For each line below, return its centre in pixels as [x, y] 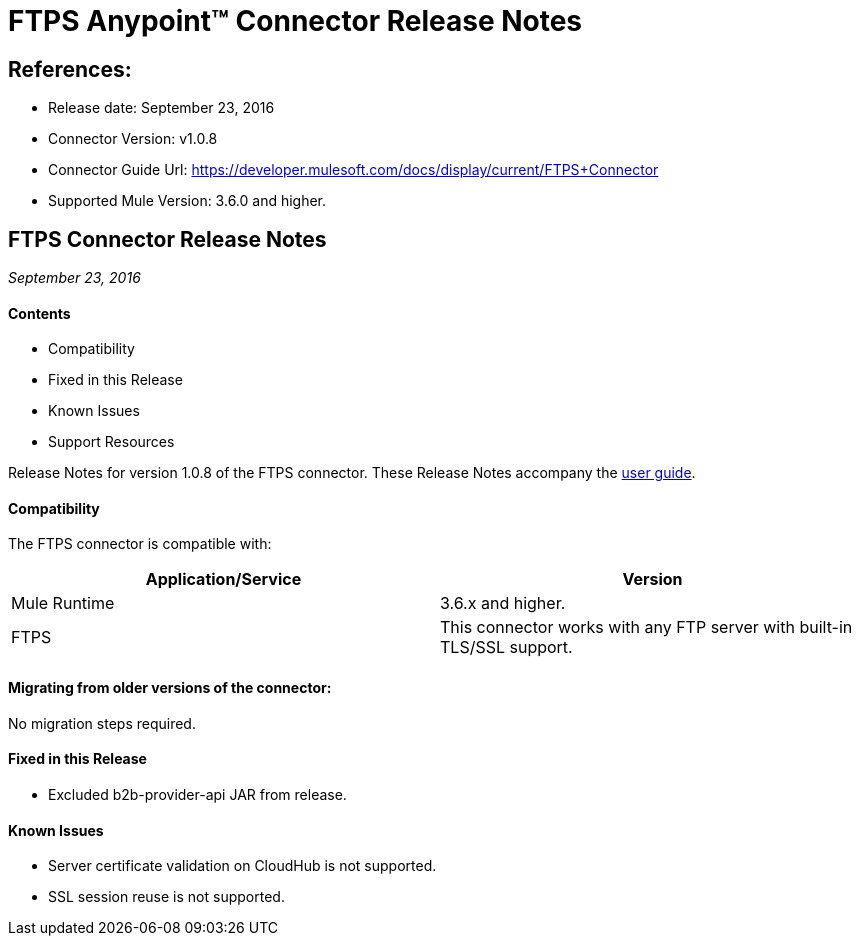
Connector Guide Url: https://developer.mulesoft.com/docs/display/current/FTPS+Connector [353, 170]
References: [70, 69]
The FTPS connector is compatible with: [140, 544]
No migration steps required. [102, 723]
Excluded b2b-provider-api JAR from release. [197, 794]
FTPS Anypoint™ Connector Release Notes [295, 21]
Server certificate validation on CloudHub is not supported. [242, 866]
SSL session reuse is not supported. [166, 897]
